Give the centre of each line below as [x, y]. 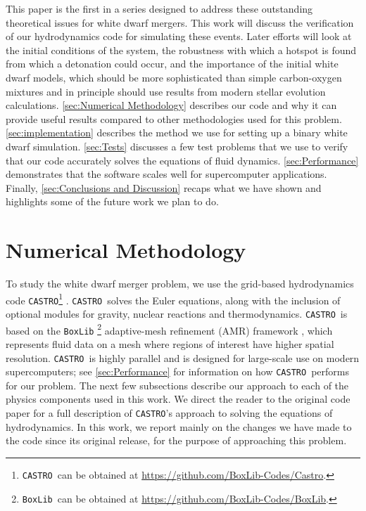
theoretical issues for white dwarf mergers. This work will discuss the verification [180, 22]
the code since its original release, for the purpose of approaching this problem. [176, 440]
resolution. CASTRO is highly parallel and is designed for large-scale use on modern [183, 357]
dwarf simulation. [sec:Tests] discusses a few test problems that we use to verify [177, 146]
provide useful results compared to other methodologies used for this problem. [174, 118]
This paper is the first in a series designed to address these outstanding [159, 8]
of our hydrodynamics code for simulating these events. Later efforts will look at [179, 36]
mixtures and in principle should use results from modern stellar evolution [166, 91]
